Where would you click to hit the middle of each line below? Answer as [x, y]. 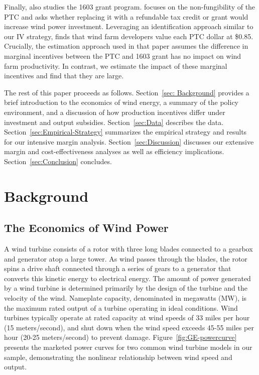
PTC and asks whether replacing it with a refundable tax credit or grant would [126, 16]
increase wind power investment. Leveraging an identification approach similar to [129, 26]
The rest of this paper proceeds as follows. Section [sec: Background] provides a [127, 92]
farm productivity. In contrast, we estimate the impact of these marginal [116, 66]
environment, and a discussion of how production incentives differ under [115, 112]
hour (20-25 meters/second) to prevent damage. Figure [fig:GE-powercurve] [120, 337]
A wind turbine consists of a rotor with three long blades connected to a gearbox [128, 249]
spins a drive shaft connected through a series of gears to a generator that [118, 268]
